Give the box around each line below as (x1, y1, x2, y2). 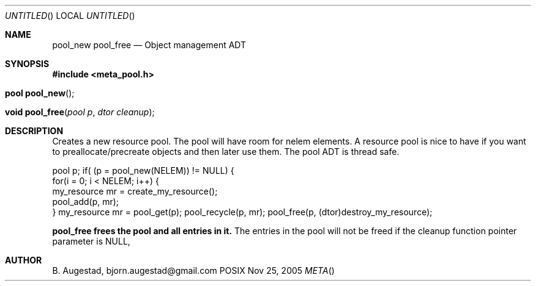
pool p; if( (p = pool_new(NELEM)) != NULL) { (52, 165, 234, 176)
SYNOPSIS (5, 59, 50, 69)
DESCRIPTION (5, 126, 64, 136)
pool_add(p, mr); (52, 196, 119, 207)
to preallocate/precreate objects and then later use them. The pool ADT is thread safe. (52, 146, 400, 157)
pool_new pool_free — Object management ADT (52, 40, 247, 50)
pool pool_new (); (5, 88, 75, 98)
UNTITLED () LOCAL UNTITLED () (5, 10, 135, 21)
